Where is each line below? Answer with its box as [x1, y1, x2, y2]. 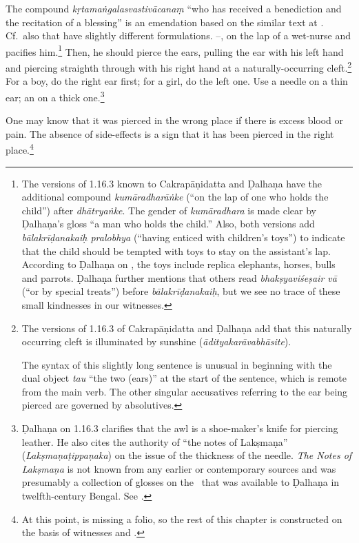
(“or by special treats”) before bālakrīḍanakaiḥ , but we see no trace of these [21, 284, 340, 298]
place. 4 [6, 141, 34, 156]
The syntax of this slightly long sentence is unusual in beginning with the [21, 357, 332, 371]
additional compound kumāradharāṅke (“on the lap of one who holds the [21, 189, 329, 204]
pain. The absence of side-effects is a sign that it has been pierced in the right [6, 126, 334, 141]
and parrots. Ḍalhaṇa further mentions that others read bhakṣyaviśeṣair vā [21, 270, 337, 285]
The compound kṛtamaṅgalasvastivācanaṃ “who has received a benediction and [6, 1, 342, 15]
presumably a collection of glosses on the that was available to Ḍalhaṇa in [21, 475, 340, 489]
